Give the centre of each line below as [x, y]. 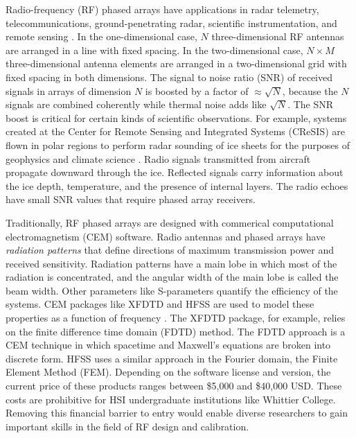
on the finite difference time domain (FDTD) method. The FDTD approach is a [176, 331]
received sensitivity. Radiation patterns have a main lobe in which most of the [171, 263]
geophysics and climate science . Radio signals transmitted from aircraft [158, 158]
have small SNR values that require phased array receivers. [131, 199]
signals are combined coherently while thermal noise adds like [136, 104]
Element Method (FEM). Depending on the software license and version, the [168, 372]
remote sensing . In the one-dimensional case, [101, 36]
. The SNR [311, 104]
